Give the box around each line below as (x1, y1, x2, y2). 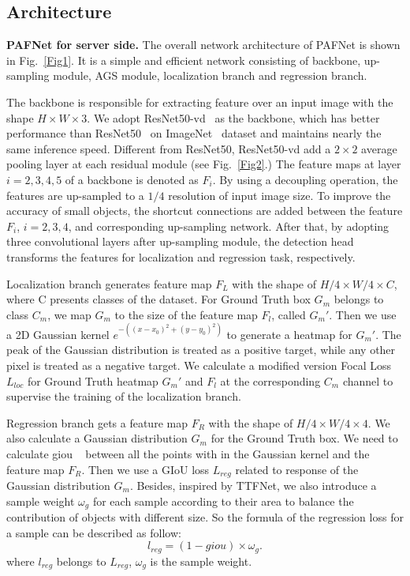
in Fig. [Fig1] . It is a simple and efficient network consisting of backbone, (6, 51, 361, 68)
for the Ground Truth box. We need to (211, 430, 398, 446)
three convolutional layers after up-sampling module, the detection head (6, 233, 354, 250)
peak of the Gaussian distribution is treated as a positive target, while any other (6, 341, 396, 358)
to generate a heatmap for (226, 326, 352, 342)
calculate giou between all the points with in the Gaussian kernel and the (6, 445, 370, 461)
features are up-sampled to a (6, 186, 144, 203)
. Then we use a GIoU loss (81, 461, 210, 477)
